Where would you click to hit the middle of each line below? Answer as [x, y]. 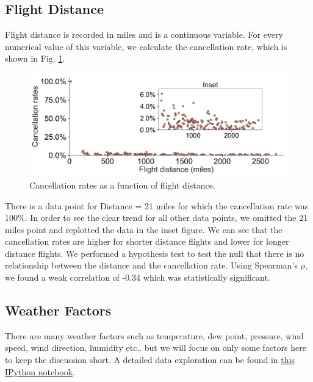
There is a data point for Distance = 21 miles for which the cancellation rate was [157, 205]
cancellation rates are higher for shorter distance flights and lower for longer [147, 241]
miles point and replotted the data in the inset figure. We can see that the [144, 229]
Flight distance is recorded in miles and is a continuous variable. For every [144, 34]
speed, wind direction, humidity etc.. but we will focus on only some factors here [156, 348]
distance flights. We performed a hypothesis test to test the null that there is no [155, 253]
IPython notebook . [40, 371]
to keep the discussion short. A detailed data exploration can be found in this [150, 360]
